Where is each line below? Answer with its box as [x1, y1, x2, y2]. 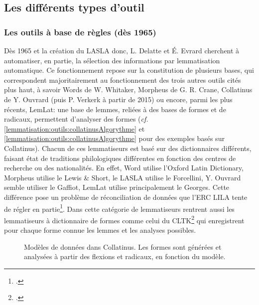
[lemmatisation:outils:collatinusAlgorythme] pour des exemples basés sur [4, 133, 225, 144]
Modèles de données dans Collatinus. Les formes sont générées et [24, 241, 222, 252]
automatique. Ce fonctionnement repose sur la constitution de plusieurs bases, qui [4, 65, 254, 75]
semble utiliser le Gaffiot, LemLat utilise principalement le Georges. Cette [4, 182, 230, 192]
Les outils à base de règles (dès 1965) [4, 25, 156, 38]
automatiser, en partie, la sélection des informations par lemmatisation [4, 55, 220, 65]
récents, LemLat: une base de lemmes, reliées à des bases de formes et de [4, 104, 226, 114]
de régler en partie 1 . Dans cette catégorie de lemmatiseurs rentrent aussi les [4, 202, 235, 214]
